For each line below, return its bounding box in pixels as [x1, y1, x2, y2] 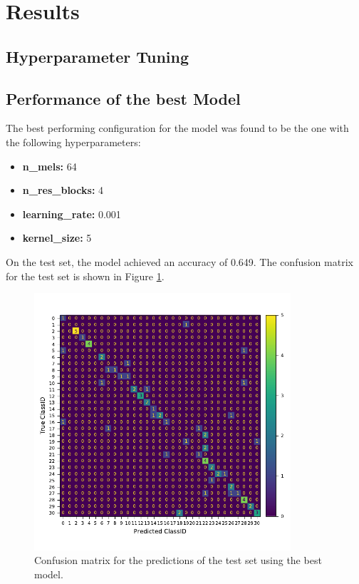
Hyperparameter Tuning [6, 45, 189, 67]
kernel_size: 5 [22, 230, 92, 245]
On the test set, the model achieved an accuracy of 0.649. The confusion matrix [6, 254, 353, 269]
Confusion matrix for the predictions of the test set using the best [34, 553, 322, 568]
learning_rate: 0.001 [22, 206, 121, 221]
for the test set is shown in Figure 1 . [6, 268, 165, 283]
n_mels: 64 [22, 158, 77, 173]
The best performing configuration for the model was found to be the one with [6, 121, 349, 135]
